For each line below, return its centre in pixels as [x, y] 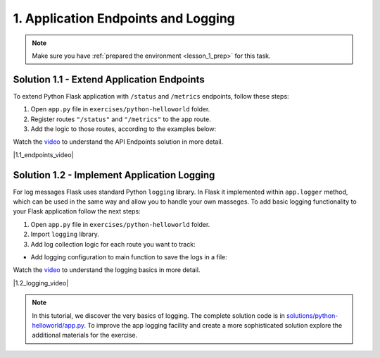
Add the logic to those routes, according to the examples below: [123, 129]
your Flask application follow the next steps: [77, 211]
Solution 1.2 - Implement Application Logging [114, 175]
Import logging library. [65, 234]
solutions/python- [312, 315]
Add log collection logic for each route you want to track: [113, 244]
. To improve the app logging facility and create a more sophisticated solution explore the [213, 325]
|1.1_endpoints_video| [43, 154]
